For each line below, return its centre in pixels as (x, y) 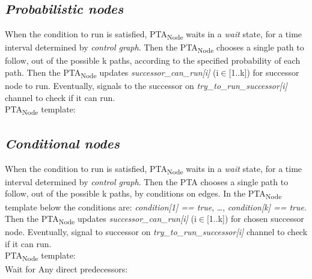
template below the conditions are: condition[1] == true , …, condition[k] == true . (156, 207)
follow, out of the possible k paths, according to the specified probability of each (153, 60)
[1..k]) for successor (264, 72)
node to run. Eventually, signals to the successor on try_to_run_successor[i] (146, 86)
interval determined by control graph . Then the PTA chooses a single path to (147, 181)
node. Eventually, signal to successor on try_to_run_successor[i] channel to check (156, 232)
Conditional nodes (62, 143)
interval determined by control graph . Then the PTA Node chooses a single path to (154, 48)
